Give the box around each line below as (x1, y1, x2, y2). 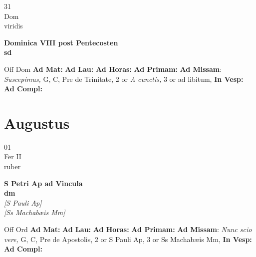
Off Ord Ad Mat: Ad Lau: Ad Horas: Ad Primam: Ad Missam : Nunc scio (4, 224, 252, 235)
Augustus (4, 112, 70, 133)
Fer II (4, 151, 21, 162)
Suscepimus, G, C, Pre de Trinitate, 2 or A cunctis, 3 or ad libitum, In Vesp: (4, 73, 244, 84)
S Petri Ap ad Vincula (4, 178, 83, 188)
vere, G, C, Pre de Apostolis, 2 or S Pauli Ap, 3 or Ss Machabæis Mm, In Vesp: (4, 234, 252, 244)
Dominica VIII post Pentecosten (4, 37, 118, 47)
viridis (4, 20, 23, 31)
